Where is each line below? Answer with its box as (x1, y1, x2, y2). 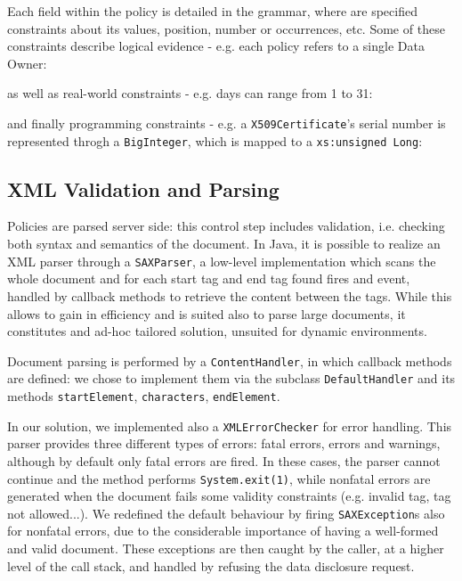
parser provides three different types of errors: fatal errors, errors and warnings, (7, 434, 441, 453)
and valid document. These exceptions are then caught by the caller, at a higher (7, 539, 444, 558)
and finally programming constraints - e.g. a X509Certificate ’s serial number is (7, 113, 446, 132)
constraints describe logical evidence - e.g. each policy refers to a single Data (7, 37, 425, 55)
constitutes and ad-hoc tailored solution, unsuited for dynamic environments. (7, 322, 427, 340)
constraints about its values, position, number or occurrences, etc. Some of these (7, 19, 445, 37)
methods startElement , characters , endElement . (7, 387, 280, 405)
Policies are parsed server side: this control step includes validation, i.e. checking (7, 217, 445, 235)
